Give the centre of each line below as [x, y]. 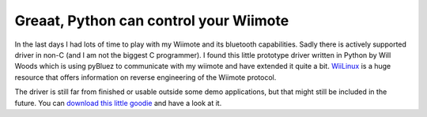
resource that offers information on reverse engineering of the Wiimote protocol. [145, 77]
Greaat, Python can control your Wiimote [152, 21]
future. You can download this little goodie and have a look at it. [118, 103]
